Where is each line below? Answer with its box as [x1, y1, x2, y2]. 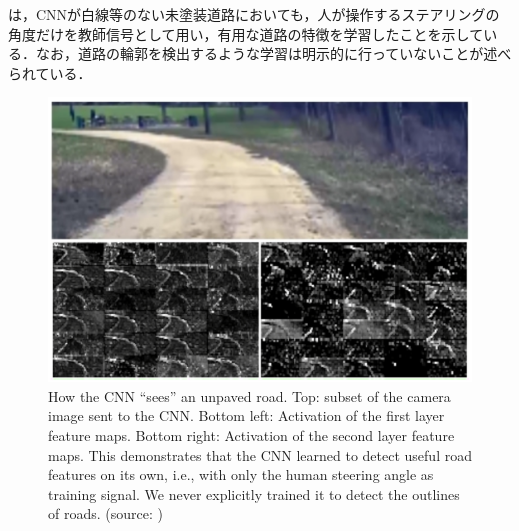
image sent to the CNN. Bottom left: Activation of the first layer [48, 405, 445, 426]
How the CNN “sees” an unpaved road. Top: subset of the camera [48, 385, 451, 406]
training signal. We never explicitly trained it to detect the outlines [48, 483, 460, 504]
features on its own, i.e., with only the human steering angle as [48, 464, 434, 485]
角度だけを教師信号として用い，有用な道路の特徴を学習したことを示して [8, 23, 484, 44]
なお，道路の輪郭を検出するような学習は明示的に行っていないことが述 [35, 43, 498, 64]
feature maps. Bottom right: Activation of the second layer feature [48, 425, 455, 446]
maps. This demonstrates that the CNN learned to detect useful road [48, 444, 472, 465]
